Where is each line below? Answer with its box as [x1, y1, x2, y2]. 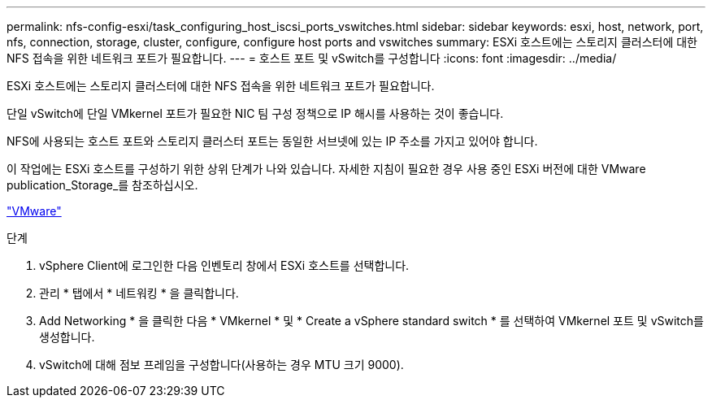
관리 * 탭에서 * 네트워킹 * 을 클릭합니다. [39, 286, 239, 300]
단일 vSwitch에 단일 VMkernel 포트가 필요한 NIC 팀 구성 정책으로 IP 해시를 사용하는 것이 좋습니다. [7, 106, 504, 120]
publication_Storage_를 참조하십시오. [7, 178, 198, 192]
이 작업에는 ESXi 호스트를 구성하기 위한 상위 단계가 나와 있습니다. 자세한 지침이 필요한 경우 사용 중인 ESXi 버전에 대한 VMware [7, 162, 646, 176]
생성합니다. [39, 330, 95, 344]
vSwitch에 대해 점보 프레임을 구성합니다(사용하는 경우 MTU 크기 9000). [39, 358, 404, 371]
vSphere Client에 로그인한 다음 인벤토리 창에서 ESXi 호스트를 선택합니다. [39, 258, 410, 272]
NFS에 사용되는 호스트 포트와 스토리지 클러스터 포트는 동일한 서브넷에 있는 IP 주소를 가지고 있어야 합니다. [7, 134, 538, 148]
